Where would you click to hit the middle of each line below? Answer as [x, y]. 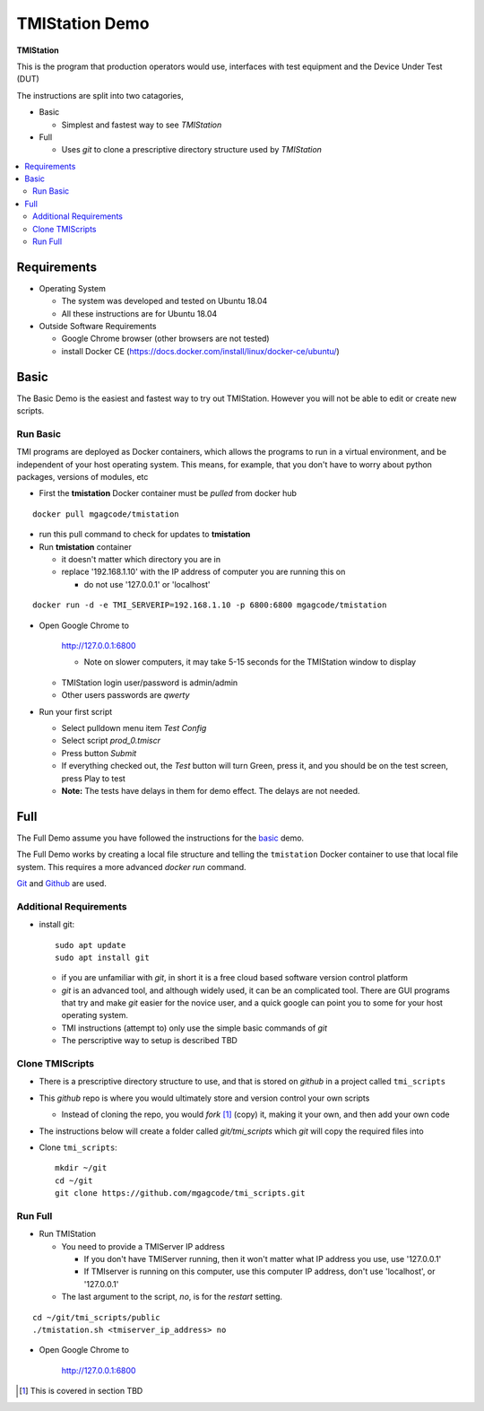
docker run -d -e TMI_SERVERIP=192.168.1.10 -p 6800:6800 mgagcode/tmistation [210, 605]
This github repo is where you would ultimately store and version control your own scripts [204, 1098]
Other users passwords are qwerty [125, 695]
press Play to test [93, 778]
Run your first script [76, 711]
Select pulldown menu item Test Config [134, 727]
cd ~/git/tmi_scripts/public [96, 1317]
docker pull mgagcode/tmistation [106, 514]
